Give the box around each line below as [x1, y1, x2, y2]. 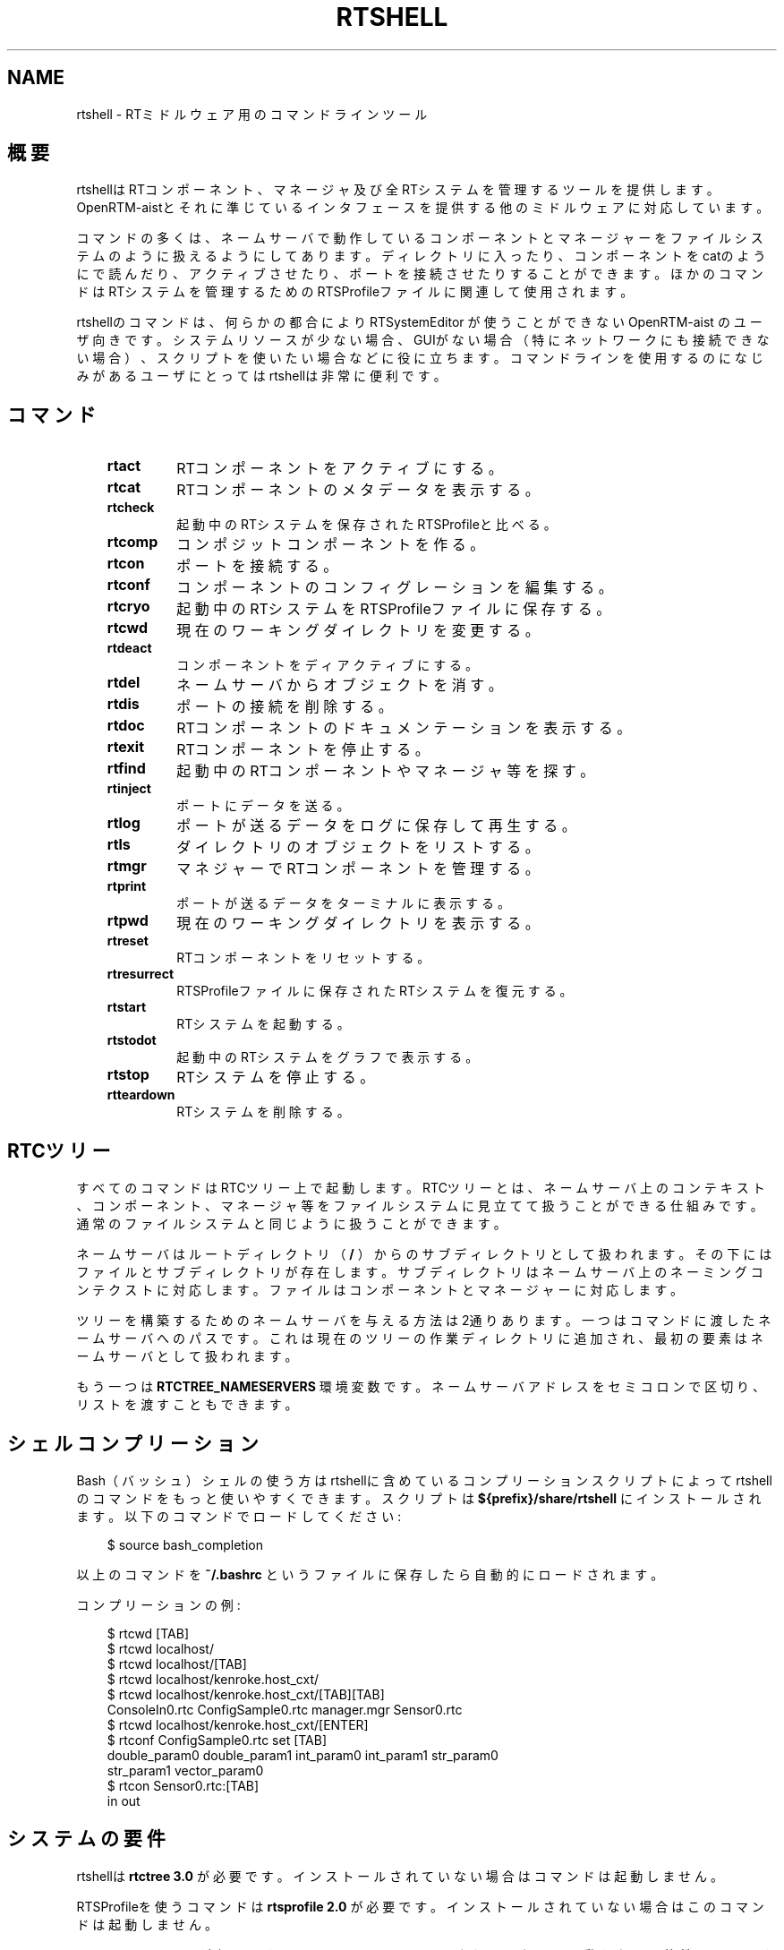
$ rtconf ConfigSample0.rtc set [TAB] [107, 1732, 328, 1748]
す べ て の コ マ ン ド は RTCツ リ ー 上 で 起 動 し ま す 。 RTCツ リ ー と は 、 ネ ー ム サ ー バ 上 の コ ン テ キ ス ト [76, 1180, 765, 1196]
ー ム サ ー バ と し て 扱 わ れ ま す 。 [76, 1348, 298, 1364]
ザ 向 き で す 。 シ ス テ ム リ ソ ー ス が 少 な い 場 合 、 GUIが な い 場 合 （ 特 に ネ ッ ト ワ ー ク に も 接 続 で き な [76, 332, 770, 348]
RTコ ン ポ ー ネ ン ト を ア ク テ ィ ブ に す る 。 [176, 459, 503, 478]
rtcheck [107, 500, 155, 516]
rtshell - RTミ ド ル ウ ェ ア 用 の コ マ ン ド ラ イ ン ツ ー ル [76, 106, 428, 122]
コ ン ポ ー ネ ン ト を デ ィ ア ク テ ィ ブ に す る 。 [176, 657, 479, 673]
